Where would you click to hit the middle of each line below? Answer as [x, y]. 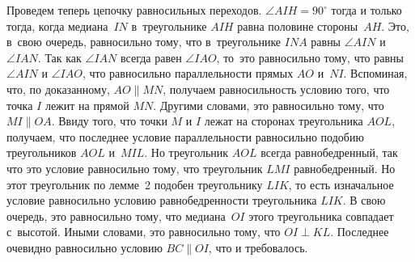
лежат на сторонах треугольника [284, 121]
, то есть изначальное [341, 184]
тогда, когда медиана [57, 25]
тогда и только [366, 10]
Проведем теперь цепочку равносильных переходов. [134, 10]
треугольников [42, 152]
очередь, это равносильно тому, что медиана [116, 216]
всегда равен [151, 57]
